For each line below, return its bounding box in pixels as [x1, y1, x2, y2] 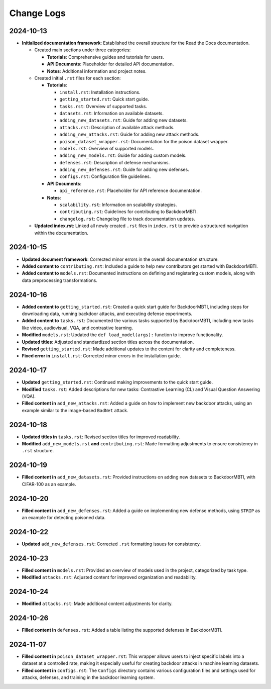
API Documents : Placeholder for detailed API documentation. [47, 61, 174, 67]
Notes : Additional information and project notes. [47, 68, 147, 74]
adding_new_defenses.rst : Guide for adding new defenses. [59, 166, 189, 173]
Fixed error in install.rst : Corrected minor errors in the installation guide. [22, 353, 181, 359]
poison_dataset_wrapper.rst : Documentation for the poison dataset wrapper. [59, 138, 229, 144]
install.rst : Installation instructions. [59, 89, 141, 95]
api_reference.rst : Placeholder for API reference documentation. [59, 187, 202, 193]
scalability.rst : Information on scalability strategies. [59, 202, 177, 208]
